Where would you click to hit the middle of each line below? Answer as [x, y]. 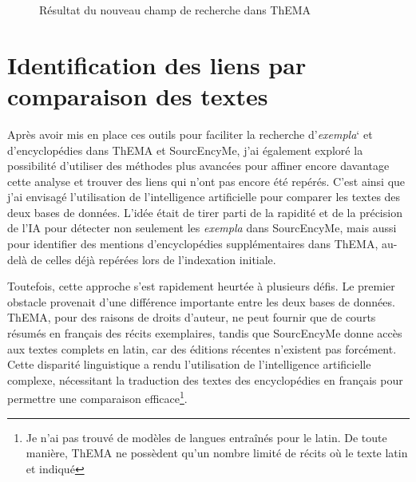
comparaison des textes [138, 95]
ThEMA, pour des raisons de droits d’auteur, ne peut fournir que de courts [192, 317]
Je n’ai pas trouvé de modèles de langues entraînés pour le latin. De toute [206, 437]
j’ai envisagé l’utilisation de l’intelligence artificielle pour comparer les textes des [204, 197]
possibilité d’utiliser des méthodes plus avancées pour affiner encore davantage [198, 166]
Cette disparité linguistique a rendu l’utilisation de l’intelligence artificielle [189, 364]
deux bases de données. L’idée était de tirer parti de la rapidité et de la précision [205, 212]
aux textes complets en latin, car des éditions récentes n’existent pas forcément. [202, 348]
